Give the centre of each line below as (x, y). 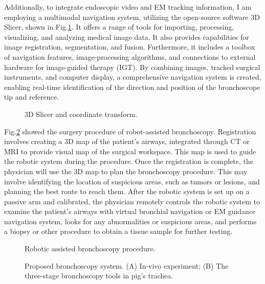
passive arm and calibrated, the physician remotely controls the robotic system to (132, 201)
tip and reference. (32, 97)
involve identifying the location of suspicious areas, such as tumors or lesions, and (132, 181)
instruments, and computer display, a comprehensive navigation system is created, (133, 77)
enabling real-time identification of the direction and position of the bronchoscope (132, 87)
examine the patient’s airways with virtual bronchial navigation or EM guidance (130, 211)
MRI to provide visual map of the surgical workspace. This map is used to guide (130, 151)
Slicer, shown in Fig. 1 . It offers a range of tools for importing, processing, (119, 27)
